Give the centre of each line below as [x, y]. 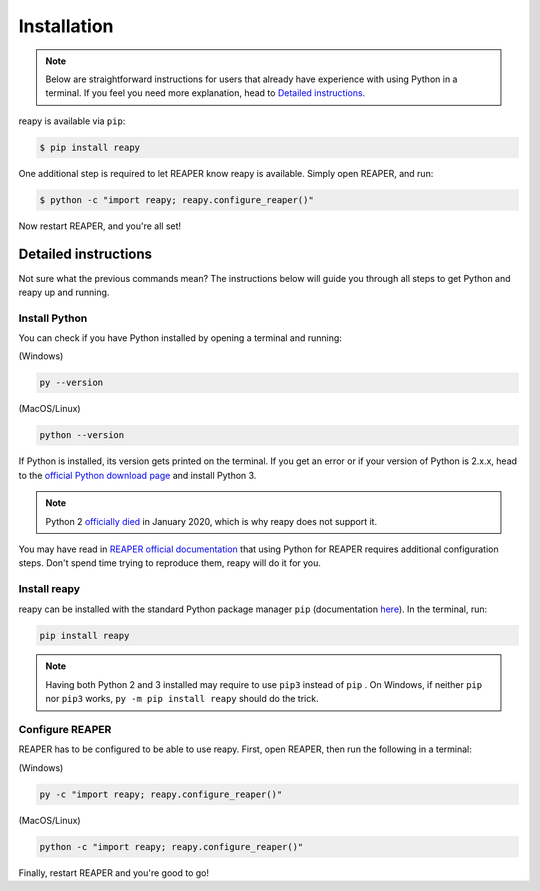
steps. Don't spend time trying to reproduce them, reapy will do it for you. [170, 563]
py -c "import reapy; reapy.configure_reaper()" [161, 794]
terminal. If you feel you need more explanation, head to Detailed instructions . [205, 93]
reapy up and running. [64, 292]
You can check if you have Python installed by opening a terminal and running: [180, 338]
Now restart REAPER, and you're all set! [100, 226]
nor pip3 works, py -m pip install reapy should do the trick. [182, 699]
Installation [66, 26]
